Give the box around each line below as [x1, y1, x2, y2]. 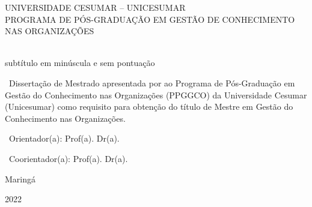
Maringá [5, 172, 36, 185]
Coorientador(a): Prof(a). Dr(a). [8, 152, 128, 164]
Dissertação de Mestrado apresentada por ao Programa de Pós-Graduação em [8, 76, 295, 89]
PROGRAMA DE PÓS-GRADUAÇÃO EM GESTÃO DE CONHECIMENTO [5, 13, 295, 25]
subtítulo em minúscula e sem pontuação [5, 56, 155, 69]
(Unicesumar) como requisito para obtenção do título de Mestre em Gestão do [5, 100, 293, 113]
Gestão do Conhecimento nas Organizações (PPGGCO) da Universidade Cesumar [5, 88, 307, 101]
